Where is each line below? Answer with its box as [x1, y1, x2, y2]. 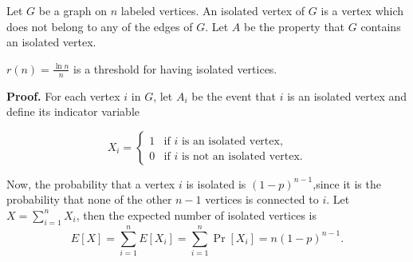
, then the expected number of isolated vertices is [76, 206, 317, 223]
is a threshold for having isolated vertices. [73, 60, 277, 77]
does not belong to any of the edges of [6, 18, 193, 34]
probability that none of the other [6, 191, 172, 208]
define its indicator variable [6, 103, 140, 120]
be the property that [243, 18, 345, 34]
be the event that [191, 87, 277, 104]
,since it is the [313, 175, 381, 192]
